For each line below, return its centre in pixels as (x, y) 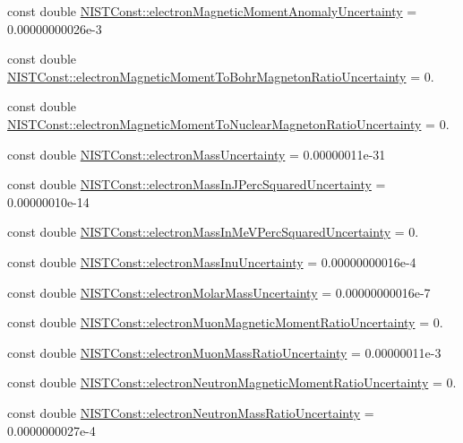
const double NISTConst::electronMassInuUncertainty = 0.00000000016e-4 (212, 261)
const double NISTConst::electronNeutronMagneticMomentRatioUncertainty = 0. (232, 382)
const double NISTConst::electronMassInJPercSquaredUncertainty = (197, 184)
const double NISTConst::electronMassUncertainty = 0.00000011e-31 (197, 154)
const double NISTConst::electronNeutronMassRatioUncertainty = (191, 412)
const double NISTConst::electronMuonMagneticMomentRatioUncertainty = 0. (225, 322)
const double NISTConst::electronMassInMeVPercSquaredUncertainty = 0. (213, 232)
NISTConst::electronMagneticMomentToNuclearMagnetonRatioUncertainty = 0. (228, 123)
